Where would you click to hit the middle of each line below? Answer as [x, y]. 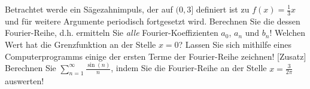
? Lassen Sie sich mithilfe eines [235, 44]
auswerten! [25, 81]
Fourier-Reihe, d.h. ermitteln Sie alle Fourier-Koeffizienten [112, 33]
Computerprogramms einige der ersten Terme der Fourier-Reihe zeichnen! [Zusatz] [156, 56]
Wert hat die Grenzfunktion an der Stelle [80, 44]
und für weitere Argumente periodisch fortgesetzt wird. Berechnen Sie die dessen [153, 21]
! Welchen [287, 33]
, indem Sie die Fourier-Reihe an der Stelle [189, 68]
